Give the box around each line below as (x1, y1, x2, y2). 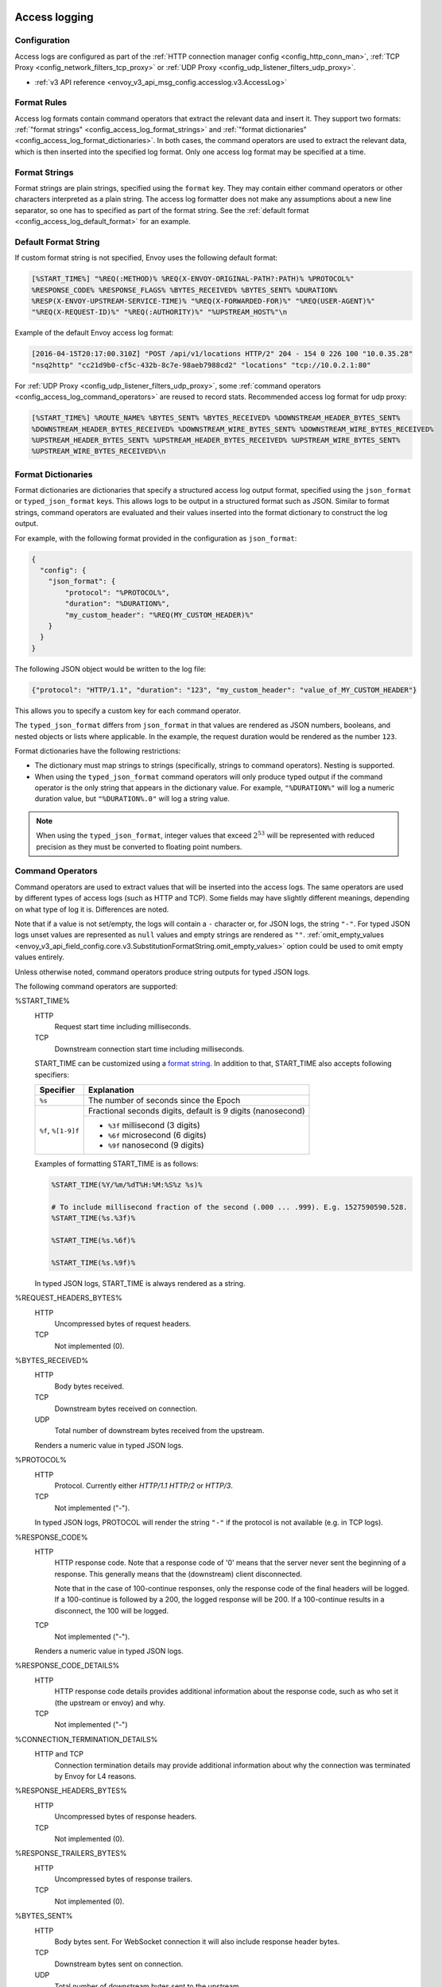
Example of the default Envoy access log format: (14, 328, 174, 338)
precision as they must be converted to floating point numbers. (36, 842, 242, 851)
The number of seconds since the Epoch (87, 1095, 241, 1106)
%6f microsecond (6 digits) (107, 1129, 207, 1141)
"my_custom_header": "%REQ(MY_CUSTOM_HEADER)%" (64, 610, 254, 619)
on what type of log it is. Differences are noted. (14, 904, 169, 914)
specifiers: (34, 1070, 69, 1079)
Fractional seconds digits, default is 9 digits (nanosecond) (87, 1106, 305, 1117)
